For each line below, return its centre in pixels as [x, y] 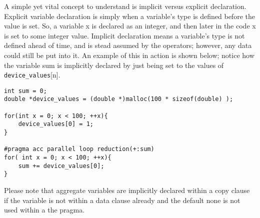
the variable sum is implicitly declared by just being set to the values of [114, 65]
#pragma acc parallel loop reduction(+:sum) [79, 149]
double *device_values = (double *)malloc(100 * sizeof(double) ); [119, 99]
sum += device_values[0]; [61, 166]
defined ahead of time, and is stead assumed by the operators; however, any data [128, 45]
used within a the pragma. [44, 210]
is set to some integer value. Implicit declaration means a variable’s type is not [124, 35]
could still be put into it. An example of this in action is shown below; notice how [129, 55]
